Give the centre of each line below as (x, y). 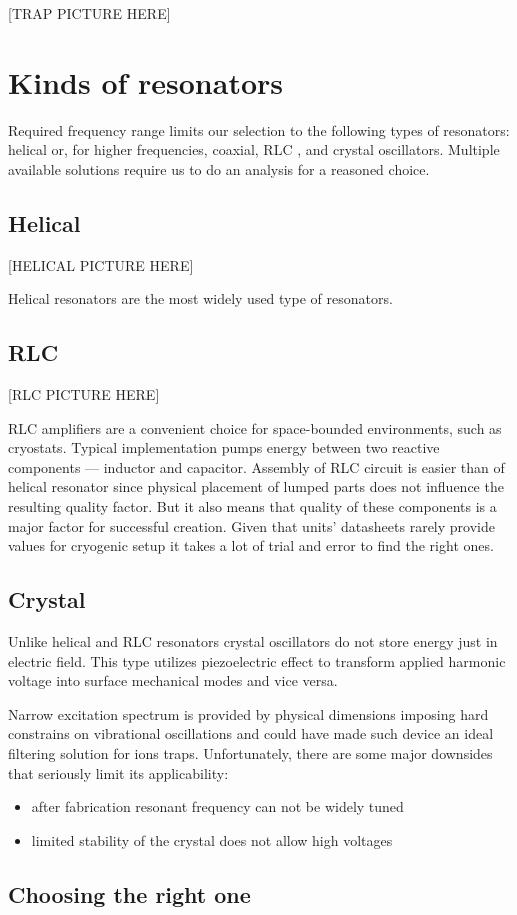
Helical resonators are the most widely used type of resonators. (200, 298)
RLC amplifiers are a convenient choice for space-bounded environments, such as (255, 427)
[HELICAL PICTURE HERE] (101, 264)
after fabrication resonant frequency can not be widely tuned (217, 806)
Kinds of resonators (146, 81)
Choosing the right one (129, 893)
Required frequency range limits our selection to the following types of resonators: (259, 129)
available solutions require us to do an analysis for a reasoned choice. (219, 168)
